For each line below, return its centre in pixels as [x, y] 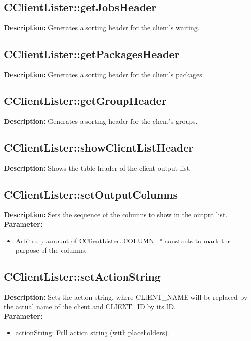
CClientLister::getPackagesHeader [92, 54]
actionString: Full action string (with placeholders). [92, 332]
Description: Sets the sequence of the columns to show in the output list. [116, 214]
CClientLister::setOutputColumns [91, 194]
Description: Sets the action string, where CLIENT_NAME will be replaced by [126, 296]
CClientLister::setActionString [82, 276]
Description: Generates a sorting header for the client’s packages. [104, 74]
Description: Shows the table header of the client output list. [98, 168]
